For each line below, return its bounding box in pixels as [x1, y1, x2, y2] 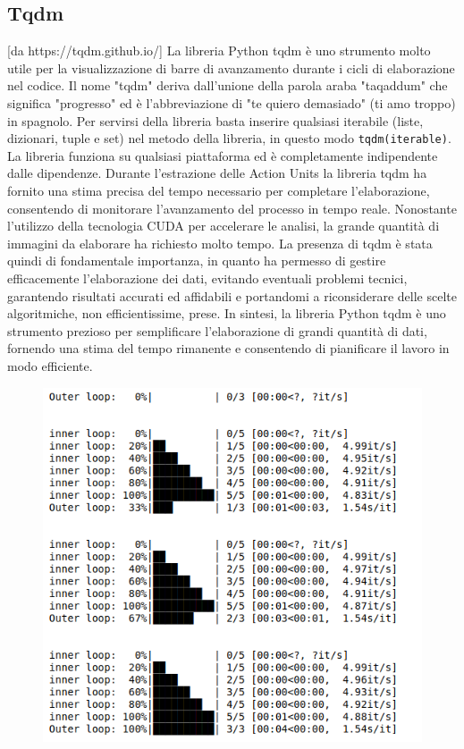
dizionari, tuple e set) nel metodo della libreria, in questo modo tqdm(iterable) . [7, 129, 451, 147]
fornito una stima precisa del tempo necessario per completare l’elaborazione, [7, 181, 430, 200]
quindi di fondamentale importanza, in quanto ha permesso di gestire [7, 251, 386, 270]
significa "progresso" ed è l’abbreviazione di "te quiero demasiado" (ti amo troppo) [7, 93, 456, 112]
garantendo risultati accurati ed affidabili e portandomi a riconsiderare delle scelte [7, 286, 457, 305]
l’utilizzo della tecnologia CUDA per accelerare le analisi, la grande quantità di [7, 216, 440, 235]
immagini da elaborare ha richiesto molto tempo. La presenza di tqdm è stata [7, 233, 433, 252]
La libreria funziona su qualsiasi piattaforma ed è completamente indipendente [7, 146, 438, 164]
